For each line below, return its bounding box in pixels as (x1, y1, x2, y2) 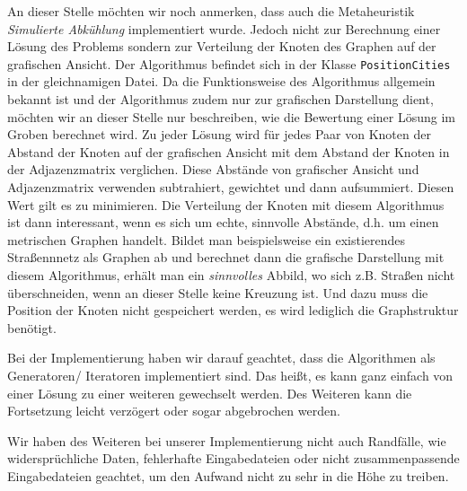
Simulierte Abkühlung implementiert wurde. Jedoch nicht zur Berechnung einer (7, 19, 441, 38)
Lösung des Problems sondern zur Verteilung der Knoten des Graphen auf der (7, 37, 436, 56)
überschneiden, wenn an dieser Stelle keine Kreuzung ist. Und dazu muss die (7, 283, 428, 302)
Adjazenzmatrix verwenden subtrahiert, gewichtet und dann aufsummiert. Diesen (7, 178, 454, 196)
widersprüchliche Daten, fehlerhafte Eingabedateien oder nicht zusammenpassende (7, 449, 460, 468)
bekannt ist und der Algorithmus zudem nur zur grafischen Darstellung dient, (7, 90, 434, 109)
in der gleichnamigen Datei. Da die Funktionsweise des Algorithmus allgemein (7, 72, 436, 91)
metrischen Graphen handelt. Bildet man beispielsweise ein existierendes (7, 230, 406, 249)
